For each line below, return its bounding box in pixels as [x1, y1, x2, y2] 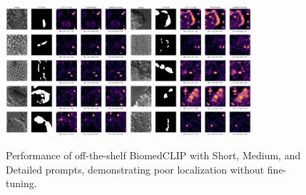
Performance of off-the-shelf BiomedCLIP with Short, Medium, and [6, 148, 301, 163]
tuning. [6, 176, 37, 191]
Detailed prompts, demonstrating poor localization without [6, 161, 265, 176]
